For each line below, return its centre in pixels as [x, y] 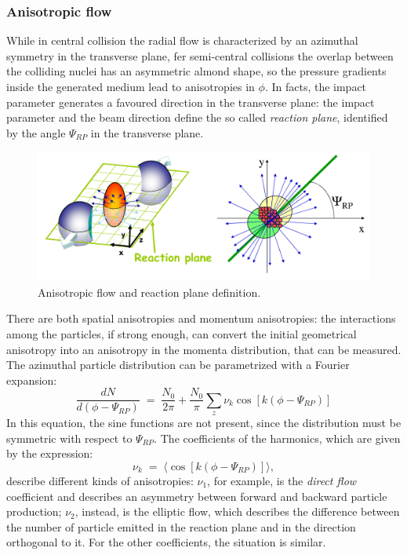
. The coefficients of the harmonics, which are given [277, 438]
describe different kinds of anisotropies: [100, 480]
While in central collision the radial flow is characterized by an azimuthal [182, 40]
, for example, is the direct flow [282, 480]
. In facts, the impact [316, 86]
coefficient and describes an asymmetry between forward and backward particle [197, 496]
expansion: [32, 380]
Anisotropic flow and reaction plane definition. [149, 292]
